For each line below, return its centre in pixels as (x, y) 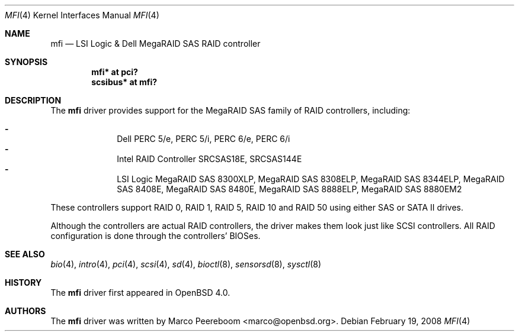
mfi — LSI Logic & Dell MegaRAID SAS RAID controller (156, 43)
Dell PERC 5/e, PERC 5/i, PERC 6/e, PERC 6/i (204, 139)
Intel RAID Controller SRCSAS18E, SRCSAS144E (209, 159)
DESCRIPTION (33, 100)
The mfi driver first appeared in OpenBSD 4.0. (140, 293)
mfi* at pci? (115, 72)
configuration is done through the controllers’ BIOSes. (156, 236)
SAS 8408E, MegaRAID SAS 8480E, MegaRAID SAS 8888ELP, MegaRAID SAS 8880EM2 (289, 189)
